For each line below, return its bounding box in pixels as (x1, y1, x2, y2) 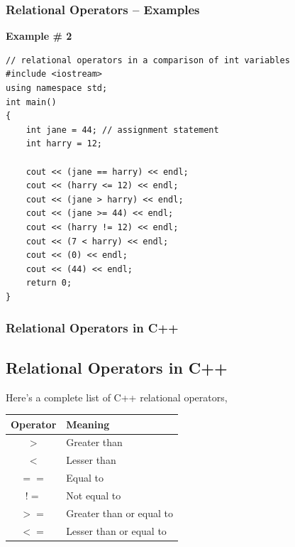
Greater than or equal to (66, 505, 174, 520)
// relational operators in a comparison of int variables (6, 55, 290, 65)
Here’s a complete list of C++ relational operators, (6, 389, 228, 404)
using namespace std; (6, 83, 108, 93)
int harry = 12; (26, 139, 103, 149)
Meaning (66, 416, 110, 431)
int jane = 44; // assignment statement (26, 124, 219, 135)
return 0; (26, 278, 72, 288)
